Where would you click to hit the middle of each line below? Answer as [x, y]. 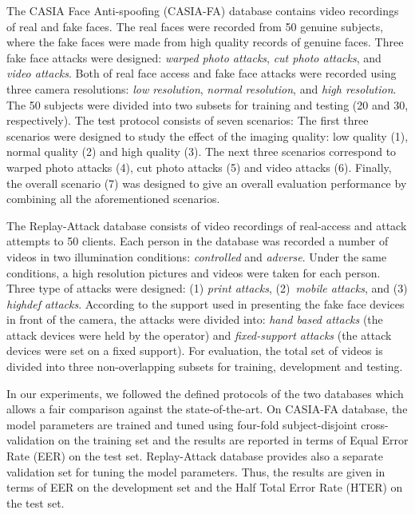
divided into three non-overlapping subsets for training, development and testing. [205, 367]
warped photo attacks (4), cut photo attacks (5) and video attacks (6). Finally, [199, 167]
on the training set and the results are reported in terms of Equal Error [233, 440]
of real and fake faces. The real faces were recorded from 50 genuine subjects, [195, 26]
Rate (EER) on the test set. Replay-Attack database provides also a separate [195, 456]
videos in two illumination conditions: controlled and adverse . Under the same [197, 256]
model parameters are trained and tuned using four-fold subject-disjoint [182, 424]
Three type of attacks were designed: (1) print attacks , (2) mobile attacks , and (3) [207, 288]
